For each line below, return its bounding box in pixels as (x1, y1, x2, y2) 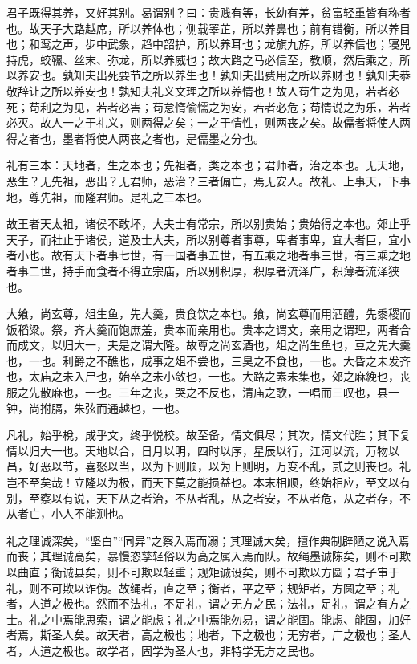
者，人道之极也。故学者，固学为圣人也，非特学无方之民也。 (6, 642, 321, 658)
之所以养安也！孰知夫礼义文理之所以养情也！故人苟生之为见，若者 (39, 82, 388, 99)
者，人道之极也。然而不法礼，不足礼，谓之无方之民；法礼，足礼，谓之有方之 (6, 595, 411, 612)
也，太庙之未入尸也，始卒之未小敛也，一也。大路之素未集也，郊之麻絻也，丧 (6, 368, 411, 385)
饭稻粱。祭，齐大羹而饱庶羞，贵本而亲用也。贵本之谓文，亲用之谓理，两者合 (6, 320, 411, 337)
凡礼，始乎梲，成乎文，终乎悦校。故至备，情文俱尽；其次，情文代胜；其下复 (6, 426, 411, 443)
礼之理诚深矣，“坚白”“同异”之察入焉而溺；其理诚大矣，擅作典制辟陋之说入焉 (6, 532, 410, 548)
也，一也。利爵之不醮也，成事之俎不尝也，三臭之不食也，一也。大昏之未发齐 (6, 352, 411, 369)
